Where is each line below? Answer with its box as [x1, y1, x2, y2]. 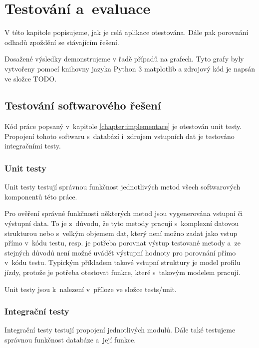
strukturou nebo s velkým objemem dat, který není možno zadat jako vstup [4, 227, 238, 238]
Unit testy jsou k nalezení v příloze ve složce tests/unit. [4, 283, 177, 294]
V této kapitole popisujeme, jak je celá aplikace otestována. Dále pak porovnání [4, 27, 249, 37]
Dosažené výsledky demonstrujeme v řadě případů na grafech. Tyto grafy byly [4, 53, 244, 64]
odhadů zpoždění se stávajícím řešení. [4, 36, 119, 47]
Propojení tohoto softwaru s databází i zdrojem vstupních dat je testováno [4, 130, 235, 141]
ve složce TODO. [4, 73, 57, 83]
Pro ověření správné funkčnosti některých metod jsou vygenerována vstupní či [4, 208, 243, 218]
